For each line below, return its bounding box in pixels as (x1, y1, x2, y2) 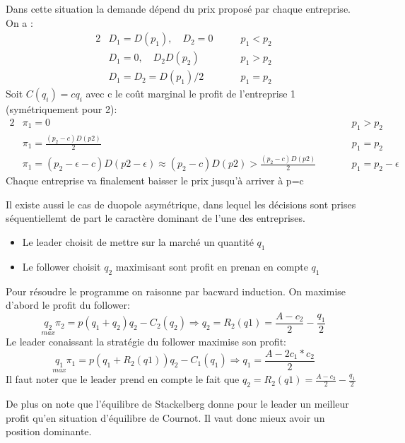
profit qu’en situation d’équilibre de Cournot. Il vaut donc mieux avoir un (6, 410, 325, 425)
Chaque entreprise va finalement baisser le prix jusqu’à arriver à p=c (6, 173, 304, 188)
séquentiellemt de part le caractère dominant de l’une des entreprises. (6, 211, 305, 225)
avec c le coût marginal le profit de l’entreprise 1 (86, 86, 296, 101)
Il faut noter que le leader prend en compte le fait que (6, 372, 240, 386)
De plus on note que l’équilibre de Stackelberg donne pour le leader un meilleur (6, 396, 349, 411)
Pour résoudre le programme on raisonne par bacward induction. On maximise (6, 283, 346, 298)
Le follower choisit (22, 259, 101, 273)
